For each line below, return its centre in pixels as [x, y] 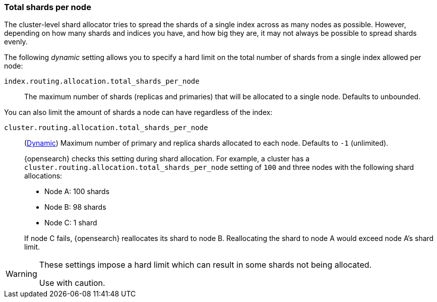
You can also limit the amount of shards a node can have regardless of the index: [138, 112]
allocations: [43, 176]
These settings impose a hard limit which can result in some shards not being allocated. [205, 265]
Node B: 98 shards [75, 207]
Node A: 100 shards [77, 192]
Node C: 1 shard [71, 223]
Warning [21, 274]
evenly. [16, 42]
